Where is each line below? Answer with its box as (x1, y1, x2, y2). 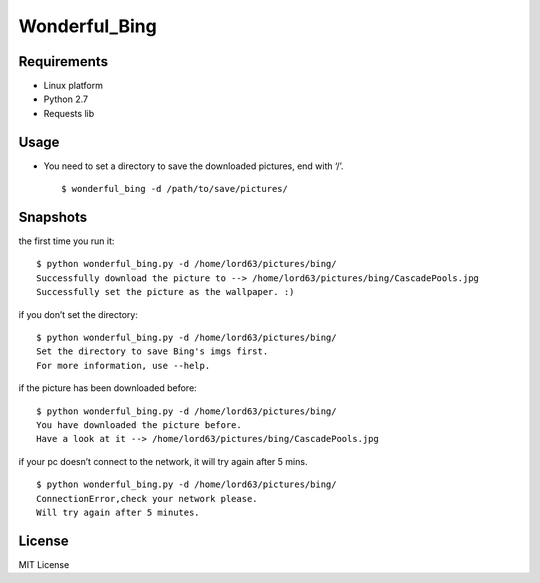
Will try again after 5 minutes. (36, 506, 200, 518)
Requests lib (43, 107, 95, 119)
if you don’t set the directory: (18, 308, 139, 320)
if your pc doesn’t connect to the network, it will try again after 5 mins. (18, 455, 308, 467)
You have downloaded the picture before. (36, 419, 242, 430)
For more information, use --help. (36, 360, 211, 371)
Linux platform (43, 80, 104, 92)
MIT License (18, 558, 70, 570)
